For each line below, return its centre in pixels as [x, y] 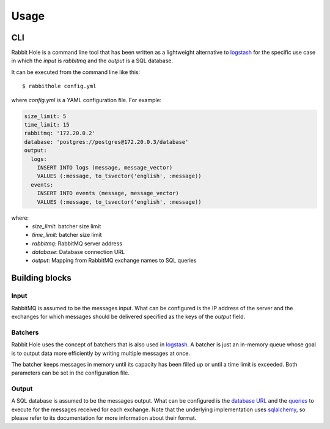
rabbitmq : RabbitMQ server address [77, 243]
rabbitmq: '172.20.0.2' [60, 133]
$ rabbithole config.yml [59, 86]
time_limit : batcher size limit [67, 235]
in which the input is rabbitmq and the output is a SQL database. [92, 61]
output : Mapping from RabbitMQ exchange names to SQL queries [114, 261]
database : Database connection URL [79, 252]
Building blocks [41, 278]
